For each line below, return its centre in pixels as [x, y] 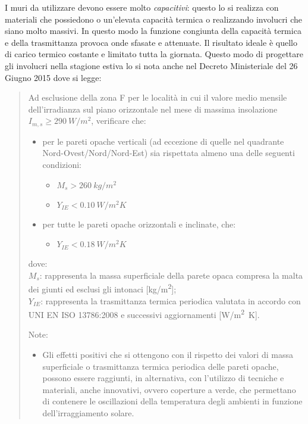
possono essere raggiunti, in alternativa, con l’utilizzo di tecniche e [163, 378]
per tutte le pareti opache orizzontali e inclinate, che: [139, 224]
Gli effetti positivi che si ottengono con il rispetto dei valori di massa [168, 355]
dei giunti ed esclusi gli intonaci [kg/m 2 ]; [102, 288]
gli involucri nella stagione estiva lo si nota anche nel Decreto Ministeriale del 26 [151, 65]
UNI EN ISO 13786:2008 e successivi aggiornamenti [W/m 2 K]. [144, 314]
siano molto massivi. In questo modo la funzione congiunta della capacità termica [153, 31]
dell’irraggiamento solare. [88, 413]
